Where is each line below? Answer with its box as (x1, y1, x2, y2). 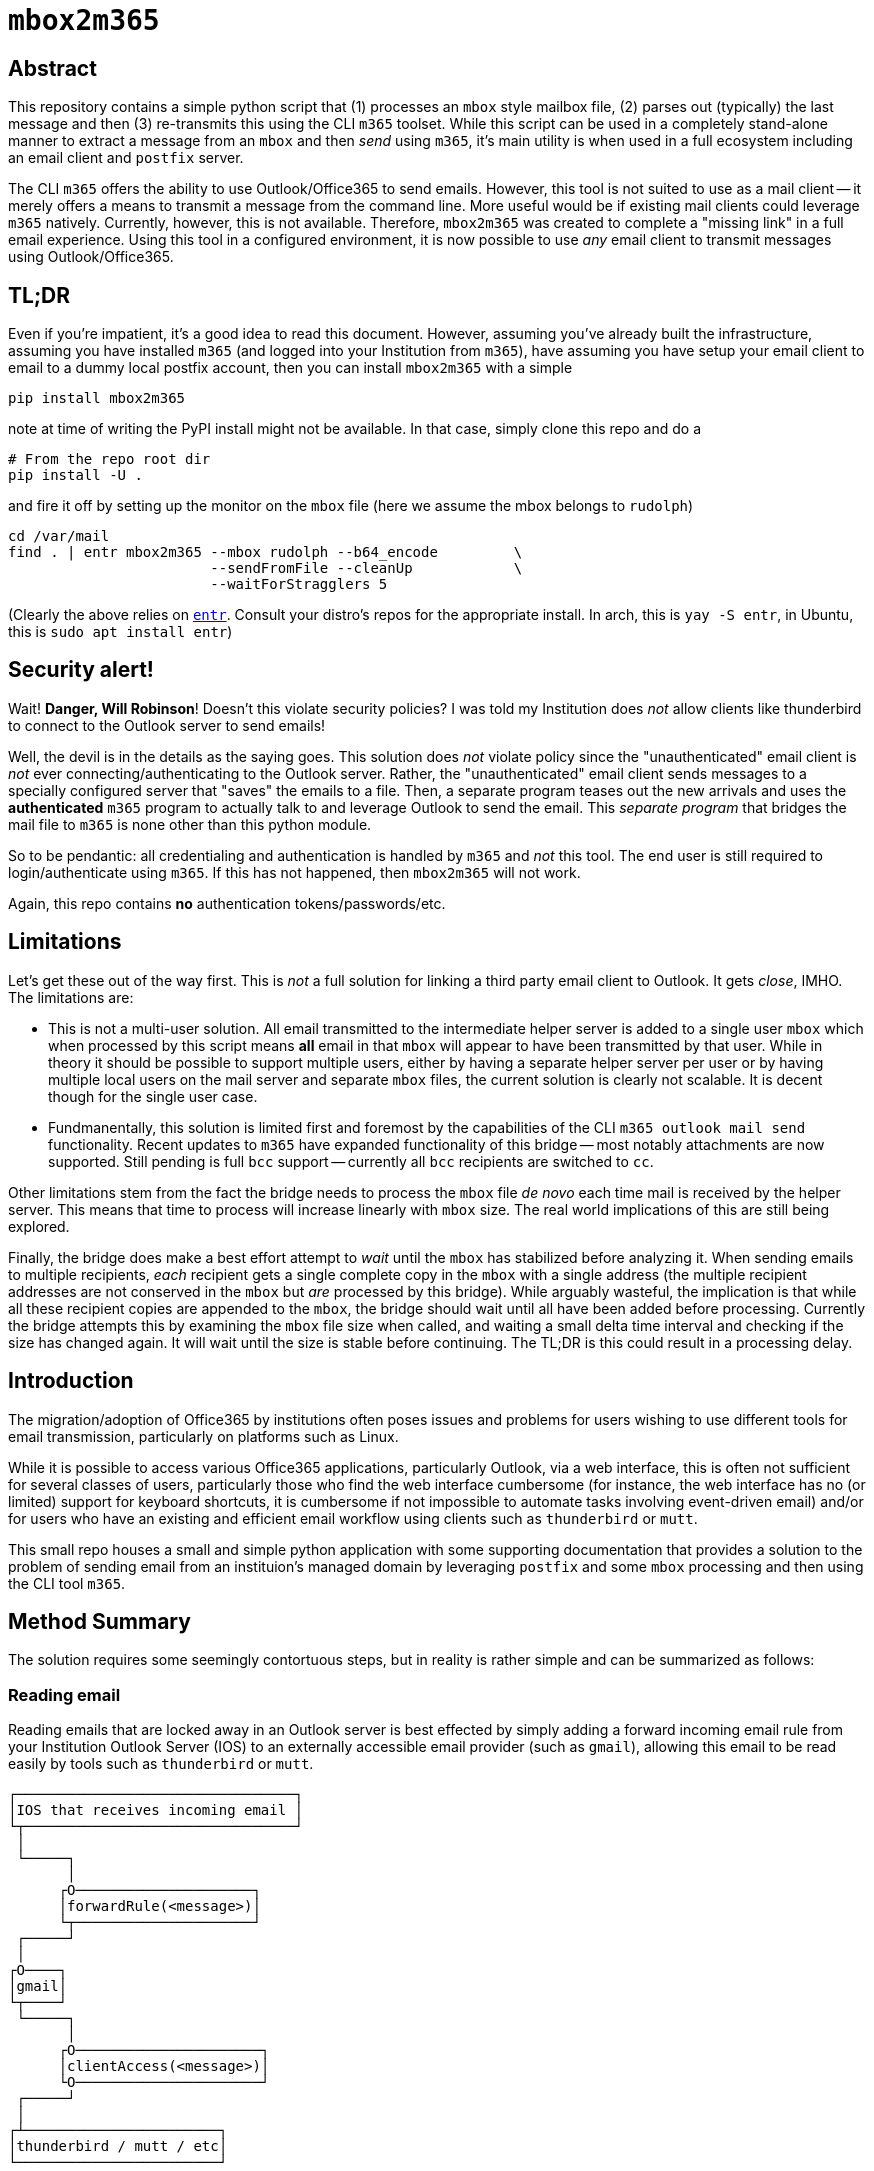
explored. (8, 1217, 70, 1235)
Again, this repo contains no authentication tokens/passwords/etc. (8, 894, 446, 912)
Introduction (8, 1368, 134, 1394)
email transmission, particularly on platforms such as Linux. (8, 1427, 399, 1445)
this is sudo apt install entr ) (8, 623, 233, 641)
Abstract (8, 55, 97, 81)
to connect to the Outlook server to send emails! (8, 716, 326, 734)
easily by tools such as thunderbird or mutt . (8, 1755, 314, 1773)
